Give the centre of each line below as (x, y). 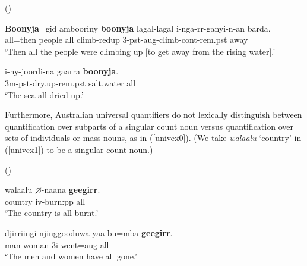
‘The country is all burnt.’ (52, 213)
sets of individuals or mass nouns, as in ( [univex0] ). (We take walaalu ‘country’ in (153, 138)
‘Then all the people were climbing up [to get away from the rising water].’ (140, 51)
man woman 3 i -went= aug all (57, 244)
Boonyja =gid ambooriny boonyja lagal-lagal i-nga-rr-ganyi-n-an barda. (138, 28)
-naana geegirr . (71, 190)
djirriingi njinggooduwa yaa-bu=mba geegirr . (89, 232)
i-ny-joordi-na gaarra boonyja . (62, 71)
